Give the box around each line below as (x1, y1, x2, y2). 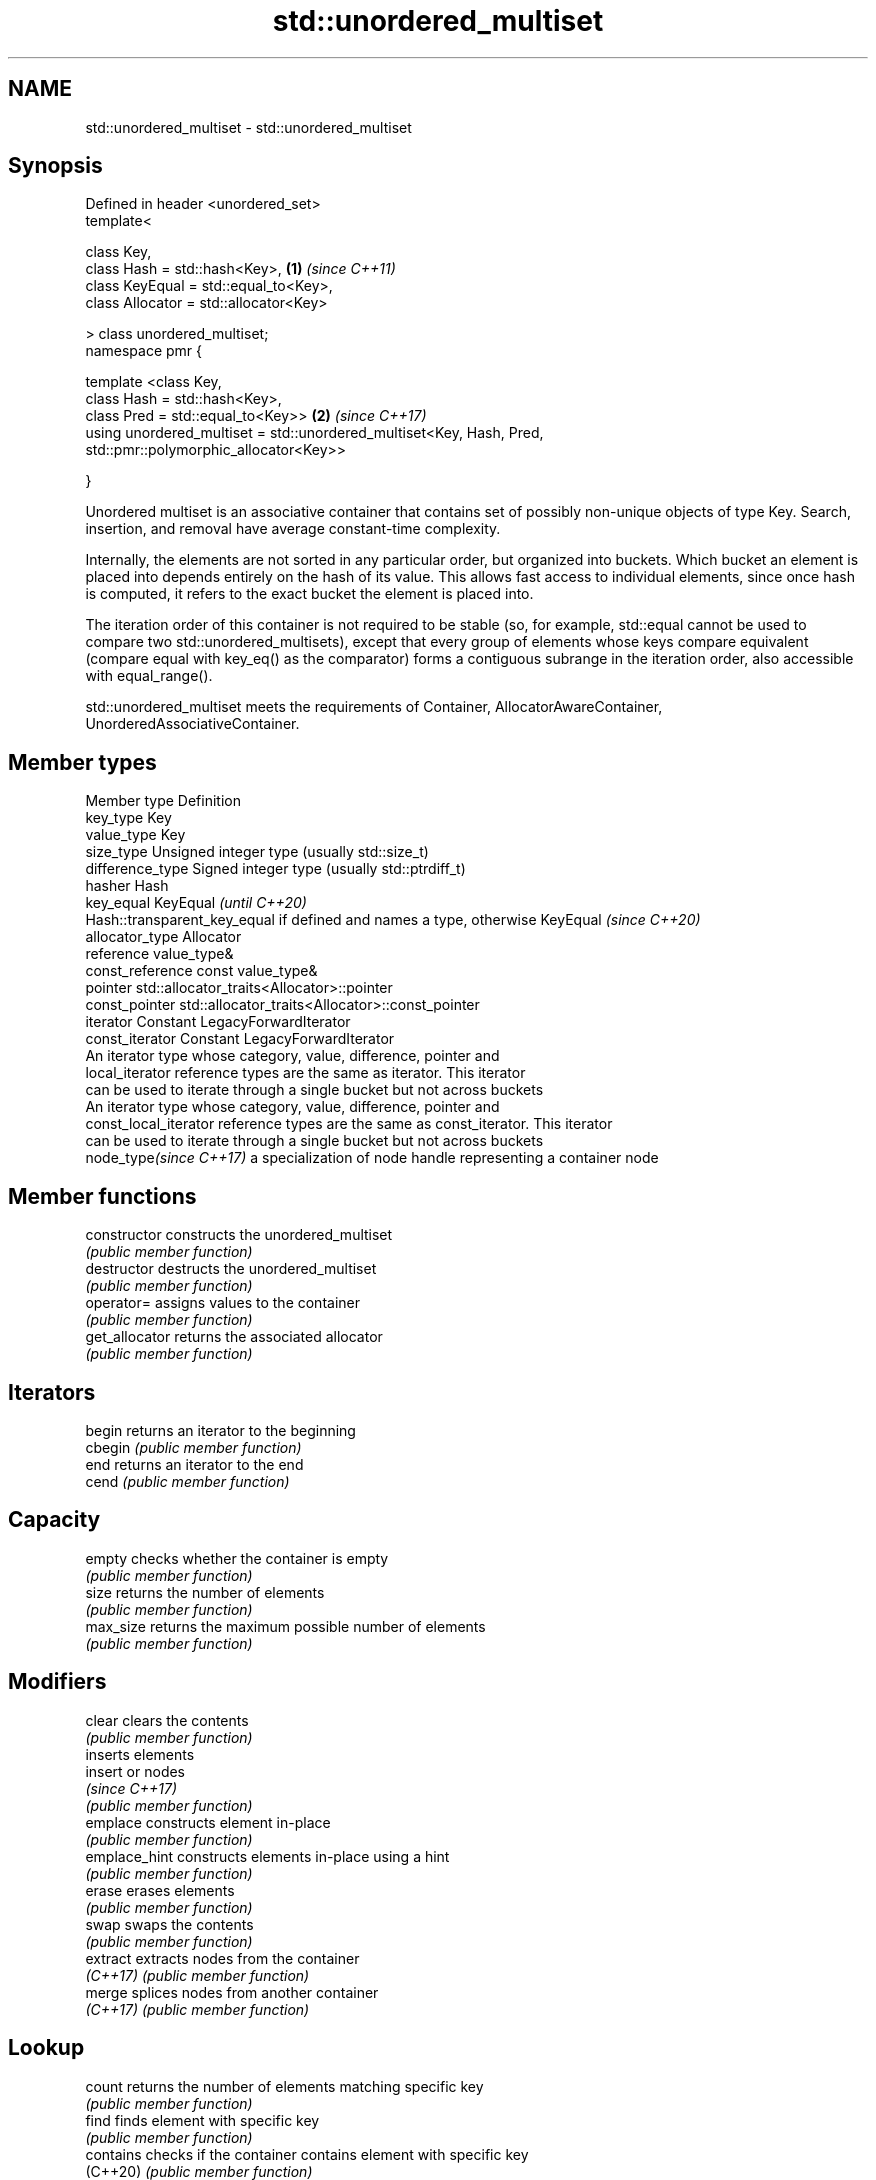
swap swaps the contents (85, 1915, 254, 1933)
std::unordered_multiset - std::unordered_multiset (85, 118, 412, 136)
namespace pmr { (85, 342, 203, 360)
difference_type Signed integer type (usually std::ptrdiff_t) (85, 860, 466, 878)
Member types (8, 749, 157, 775)
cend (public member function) (85, 1472, 290, 1490)
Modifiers (8, 1669, 107, 1695)
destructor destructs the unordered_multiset (85, 1260, 377, 1278)
